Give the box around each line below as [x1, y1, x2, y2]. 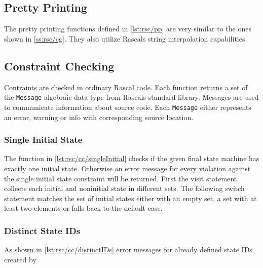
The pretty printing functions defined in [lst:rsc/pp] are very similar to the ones [4, 23, 251, 34]
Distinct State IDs [4, 224, 81, 237]
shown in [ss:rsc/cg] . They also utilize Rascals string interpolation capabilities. [4, 33, 247, 44]
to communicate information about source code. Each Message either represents [4, 101, 251, 112]
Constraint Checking [4, 58, 115, 73]
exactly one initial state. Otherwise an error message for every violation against [4, 163, 251, 173]
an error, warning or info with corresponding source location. [4, 111, 194, 122]
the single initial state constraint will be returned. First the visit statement [4, 173, 237, 183]
